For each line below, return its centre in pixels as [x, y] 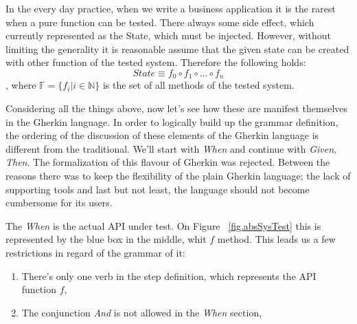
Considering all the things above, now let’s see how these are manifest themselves [177, 108]
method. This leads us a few [276, 239]
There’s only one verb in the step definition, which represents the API [169, 276]
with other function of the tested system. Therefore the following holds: [156, 62]
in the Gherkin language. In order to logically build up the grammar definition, [172, 121]
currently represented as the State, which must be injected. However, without [169, 35]
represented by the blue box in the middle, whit [106, 239]
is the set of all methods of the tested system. [198, 85]
